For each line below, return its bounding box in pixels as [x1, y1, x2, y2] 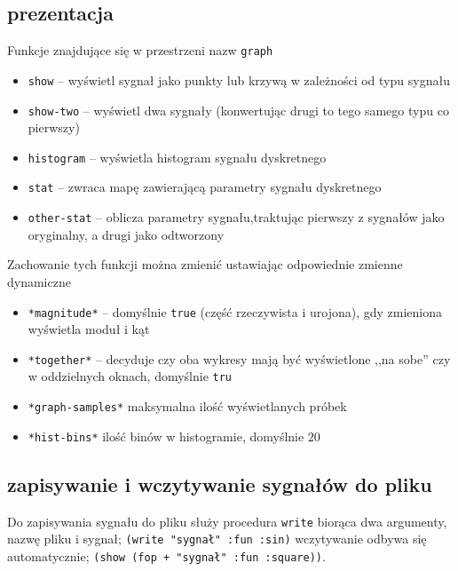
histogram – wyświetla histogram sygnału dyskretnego [28, 147, 327, 166]
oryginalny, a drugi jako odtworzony [28, 225, 225, 243]
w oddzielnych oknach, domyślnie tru [28, 367, 233, 385]
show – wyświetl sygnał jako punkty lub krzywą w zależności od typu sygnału [28, 70, 450, 89]
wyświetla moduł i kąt [28, 320, 150, 338]
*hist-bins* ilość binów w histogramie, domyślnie [28, 426, 304, 445]
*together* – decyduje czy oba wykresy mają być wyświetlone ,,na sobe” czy [28, 349, 451, 368]
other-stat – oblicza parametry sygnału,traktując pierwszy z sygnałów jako [28, 208, 445, 226]
